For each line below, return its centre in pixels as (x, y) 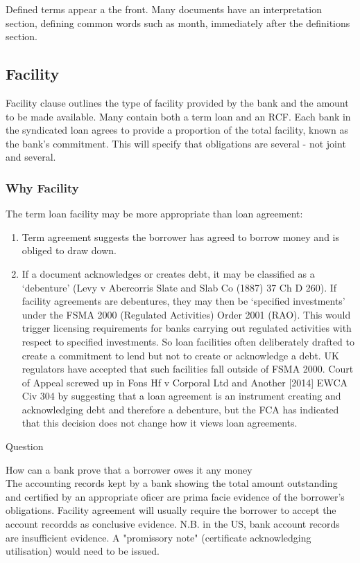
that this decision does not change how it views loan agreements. (160, 423)
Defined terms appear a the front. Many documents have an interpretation (164, 9)
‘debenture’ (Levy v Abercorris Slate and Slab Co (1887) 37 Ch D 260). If (179, 287)
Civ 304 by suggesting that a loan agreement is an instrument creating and (181, 396)
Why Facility (42, 187)
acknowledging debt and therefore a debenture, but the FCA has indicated (180, 409)
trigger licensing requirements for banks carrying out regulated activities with (187, 328)
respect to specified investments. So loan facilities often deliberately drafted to (188, 341)
